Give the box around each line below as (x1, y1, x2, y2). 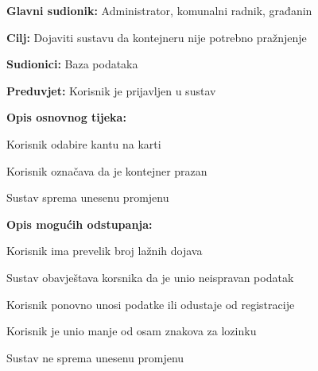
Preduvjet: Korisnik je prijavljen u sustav (6, 82, 216, 99)
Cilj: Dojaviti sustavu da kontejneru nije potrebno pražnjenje (6, 29, 307, 45)
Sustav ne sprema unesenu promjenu (6, 349, 184, 365)
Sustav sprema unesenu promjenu (6, 189, 169, 206)
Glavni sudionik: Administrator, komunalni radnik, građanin (6, 2, 312, 18)
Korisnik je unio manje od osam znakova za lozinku (6, 323, 257, 339)
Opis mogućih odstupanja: (6, 215, 153, 232)
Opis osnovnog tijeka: (6, 109, 126, 126)
